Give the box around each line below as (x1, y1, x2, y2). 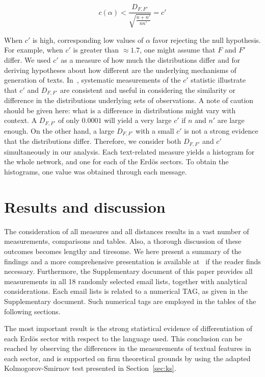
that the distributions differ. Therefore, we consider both (4, 136, 181, 146)
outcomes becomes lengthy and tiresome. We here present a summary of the (4, 245, 242, 256)
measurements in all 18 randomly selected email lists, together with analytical (4, 275, 247, 286)
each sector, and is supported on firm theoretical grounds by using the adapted (4, 353, 251, 363)
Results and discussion (4, 196, 166, 217)
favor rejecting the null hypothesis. (152, 34, 261, 45)
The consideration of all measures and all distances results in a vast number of (4, 225, 249, 236)
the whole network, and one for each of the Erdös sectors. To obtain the (4, 156, 229, 167)
